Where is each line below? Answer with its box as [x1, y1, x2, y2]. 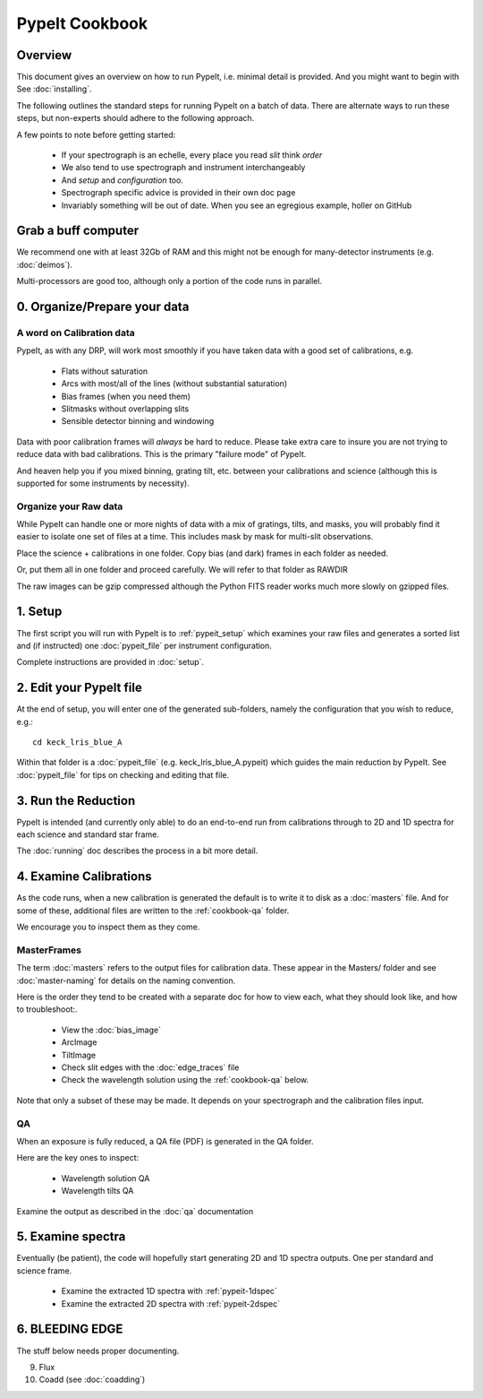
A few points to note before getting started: [16, 129, 176, 140]
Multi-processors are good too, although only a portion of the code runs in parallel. [16, 276, 322, 287]
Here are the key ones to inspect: [16, 1153, 140, 1163]
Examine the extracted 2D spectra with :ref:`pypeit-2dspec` [61, 1298, 281, 1308]
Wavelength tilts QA [61, 1186, 134, 1196]
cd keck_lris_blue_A [32, 738, 123, 747]
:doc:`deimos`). [16, 259, 73, 270]
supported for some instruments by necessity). [16, 478, 190, 488]
